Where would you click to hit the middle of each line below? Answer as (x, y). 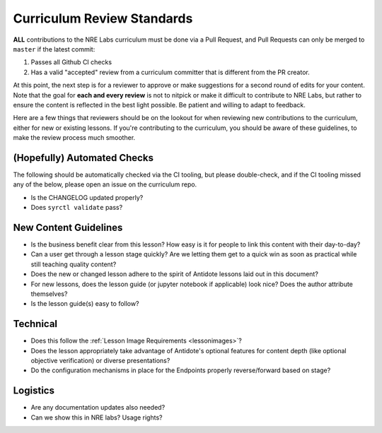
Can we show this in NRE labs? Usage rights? (97, 417)
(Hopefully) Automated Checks (83, 158)
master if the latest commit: (54, 49)
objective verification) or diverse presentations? (100, 361)
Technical (35, 324)
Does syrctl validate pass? (77, 208)
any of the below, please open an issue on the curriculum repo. (105, 184)
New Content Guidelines (68, 227)
